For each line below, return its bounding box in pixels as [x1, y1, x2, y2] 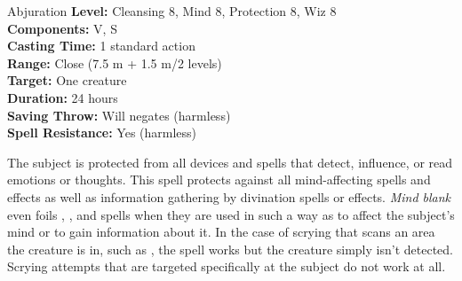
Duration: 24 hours [7, 88, 118, 106]
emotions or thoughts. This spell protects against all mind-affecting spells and [7, 170, 431, 189]
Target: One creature [7, 71, 127, 90]
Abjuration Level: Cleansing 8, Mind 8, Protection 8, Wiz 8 [7, 2, 337, 20]
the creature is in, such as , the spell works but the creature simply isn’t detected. [7, 239, 453, 258]
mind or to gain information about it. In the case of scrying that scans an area [7, 222, 435, 241]
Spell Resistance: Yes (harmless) [7, 123, 197, 142]
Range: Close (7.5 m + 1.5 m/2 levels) [7, 53, 222, 72]
